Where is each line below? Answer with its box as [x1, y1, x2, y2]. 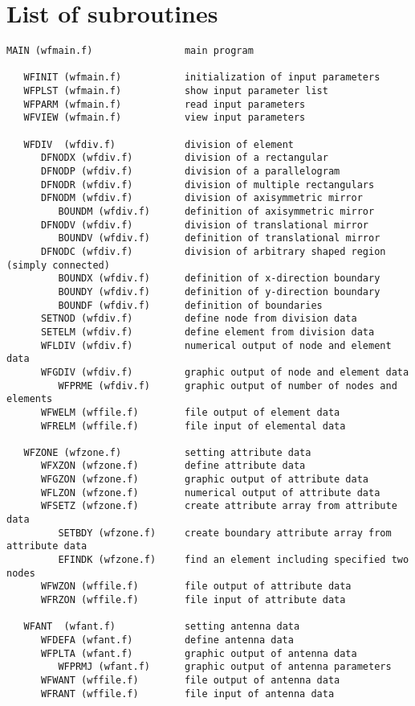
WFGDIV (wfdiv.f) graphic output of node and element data [40, 366, 409, 378]
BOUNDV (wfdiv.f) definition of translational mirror [58, 232, 380, 244]
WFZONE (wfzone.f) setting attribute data [23, 446, 311, 458]
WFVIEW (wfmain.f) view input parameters [23, 112, 306, 124]
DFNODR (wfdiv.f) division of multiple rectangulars [40, 179, 375, 191]
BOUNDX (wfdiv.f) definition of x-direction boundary [58, 273, 380, 285]
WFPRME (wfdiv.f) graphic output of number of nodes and [58, 380, 397, 392]
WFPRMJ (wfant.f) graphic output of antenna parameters [58, 661, 392, 673]
